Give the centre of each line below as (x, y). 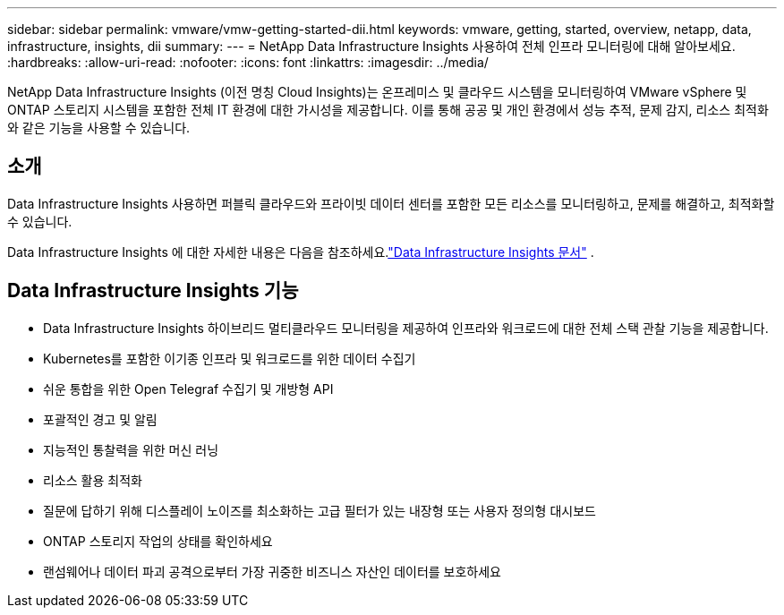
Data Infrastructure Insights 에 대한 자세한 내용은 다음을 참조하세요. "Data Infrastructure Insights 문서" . (301, 252)
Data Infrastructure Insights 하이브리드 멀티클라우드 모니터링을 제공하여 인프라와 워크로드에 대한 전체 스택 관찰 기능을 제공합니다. (406, 328)
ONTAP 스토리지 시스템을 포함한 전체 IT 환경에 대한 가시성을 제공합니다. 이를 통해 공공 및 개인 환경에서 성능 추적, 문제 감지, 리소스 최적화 (388, 110)
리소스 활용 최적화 (93, 480)
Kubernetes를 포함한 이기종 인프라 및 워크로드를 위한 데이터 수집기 (230, 358)
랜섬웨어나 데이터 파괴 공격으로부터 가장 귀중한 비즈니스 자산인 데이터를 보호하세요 (272, 571)
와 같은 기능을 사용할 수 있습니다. (99, 128)
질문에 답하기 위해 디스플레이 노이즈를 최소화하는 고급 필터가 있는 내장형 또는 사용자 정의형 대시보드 (320, 510)
